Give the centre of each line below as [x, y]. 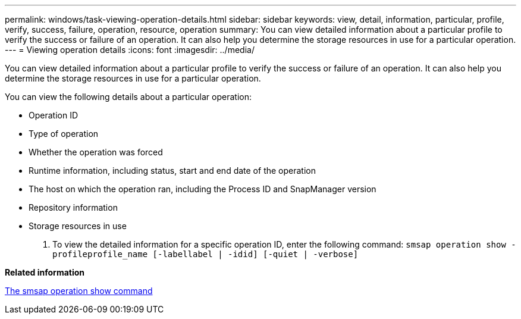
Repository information [73, 207]
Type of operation [64, 134]
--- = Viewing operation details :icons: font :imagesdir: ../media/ [130, 50]
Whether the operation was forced [96, 152]
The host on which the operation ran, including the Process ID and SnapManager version [203, 189]
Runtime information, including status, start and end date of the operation [172, 171]
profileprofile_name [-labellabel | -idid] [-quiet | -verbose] [205, 254]
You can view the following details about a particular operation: [128, 97]
